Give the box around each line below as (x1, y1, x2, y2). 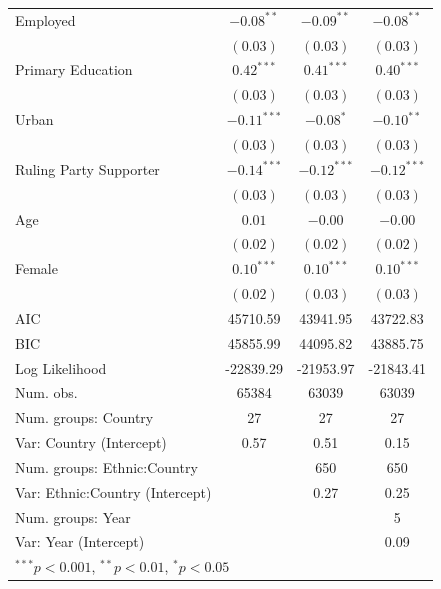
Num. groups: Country (15, 407, 154, 428)
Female (15, 258, 58, 279)
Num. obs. (15, 382, 78, 403)
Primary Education (15, 59, 133, 80)
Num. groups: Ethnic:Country (15, 456, 198, 477)
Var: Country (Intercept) (15, 432, 167, 453)
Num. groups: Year (15, 506, 131, 527)
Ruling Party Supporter (15, 158, 160, 179)
